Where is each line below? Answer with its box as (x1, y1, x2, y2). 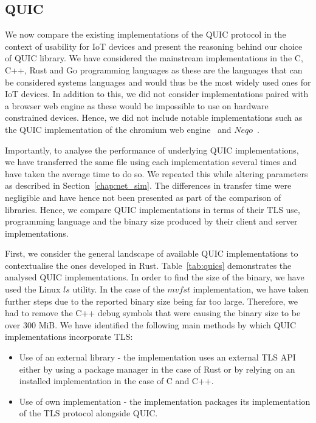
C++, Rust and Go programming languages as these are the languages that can (5, 63, 303, 76)
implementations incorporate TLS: (5, 330, 133, 343)
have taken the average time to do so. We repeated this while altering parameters (5, 167, 308, 180)
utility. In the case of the (72, 283, 165, 296)
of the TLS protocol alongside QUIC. (19, 407, 158, 419)
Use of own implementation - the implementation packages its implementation (19, 394, 311, 407)
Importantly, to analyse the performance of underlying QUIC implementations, (5, 143, 299, 156)
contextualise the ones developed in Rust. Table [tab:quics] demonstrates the (5, 259, 292, 271)
